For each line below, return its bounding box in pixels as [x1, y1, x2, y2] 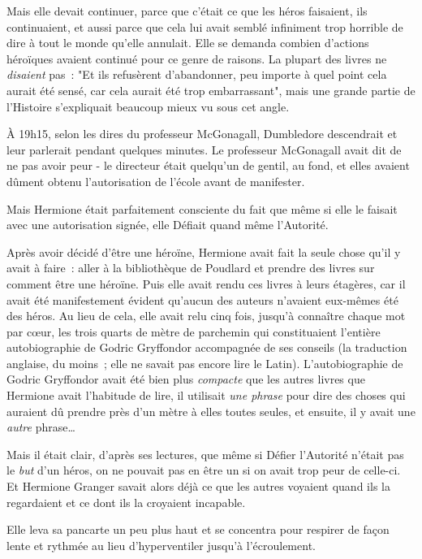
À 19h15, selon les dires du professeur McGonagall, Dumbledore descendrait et [6, 125, 398, 142]
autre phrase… [6, 418, 75, 435]
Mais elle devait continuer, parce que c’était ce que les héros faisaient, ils [6, 2, 368, 19]
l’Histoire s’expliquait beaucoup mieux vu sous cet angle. [6, 97, 290, 115]
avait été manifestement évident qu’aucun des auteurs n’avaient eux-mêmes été [6, 291, 398, 308]
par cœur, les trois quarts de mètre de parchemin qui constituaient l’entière [6, 323, 381, 340]
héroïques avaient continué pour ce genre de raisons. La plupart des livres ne [6, 50, 387, 67]
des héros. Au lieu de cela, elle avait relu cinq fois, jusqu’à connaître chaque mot [6, 307, 406, 324]
